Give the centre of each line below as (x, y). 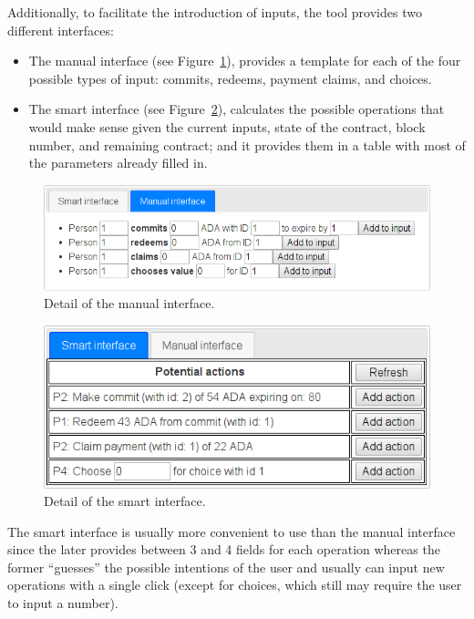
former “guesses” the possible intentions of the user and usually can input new (226, 567)
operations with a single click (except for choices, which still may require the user (235, 585)
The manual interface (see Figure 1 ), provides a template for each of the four (245, 61)
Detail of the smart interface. (125, 501)
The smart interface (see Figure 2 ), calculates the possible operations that (237, 109)
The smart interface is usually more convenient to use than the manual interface (232, 531)
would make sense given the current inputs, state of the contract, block (227, 126)
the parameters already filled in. (118, 163)
